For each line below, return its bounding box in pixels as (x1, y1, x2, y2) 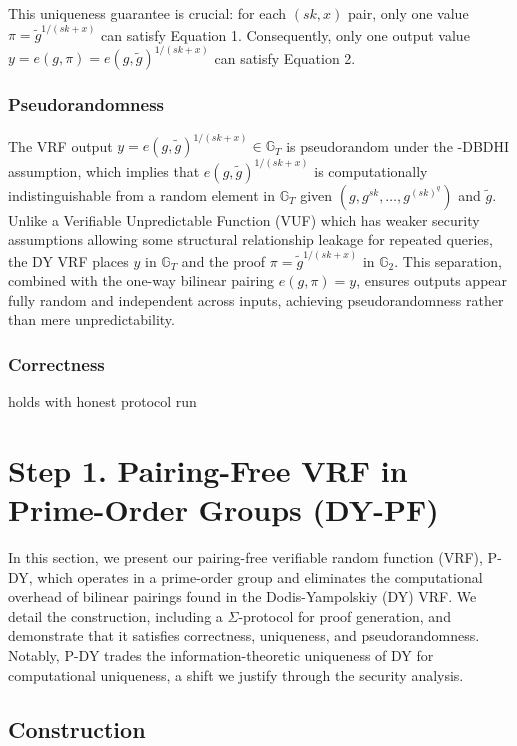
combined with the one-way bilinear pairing (8, 270, 275, 291)
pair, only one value (348, 3, 469, 23)
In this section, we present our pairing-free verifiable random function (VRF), (8, 547, 483, 568)
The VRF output (8, 135, 113, 156)
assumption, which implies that (8, 160, 200, 181)
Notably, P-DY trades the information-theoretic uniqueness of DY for (8, 645, 434, 665)
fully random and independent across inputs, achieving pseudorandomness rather (8, 289, 504, 310)
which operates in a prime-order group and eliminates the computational (37, 566, 483, 587)
